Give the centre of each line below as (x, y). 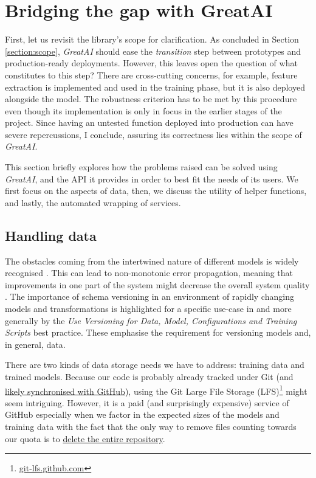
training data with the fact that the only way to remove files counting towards (151, 427)
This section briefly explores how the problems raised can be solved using (141, 167)
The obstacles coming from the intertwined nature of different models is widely (152, 261)
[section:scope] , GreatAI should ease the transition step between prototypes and (153, 51)
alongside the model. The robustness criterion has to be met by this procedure (151, 99)
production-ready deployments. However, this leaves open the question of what (151, 63)
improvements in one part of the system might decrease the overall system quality (157, 284)
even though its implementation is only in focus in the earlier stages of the (143, 110)
